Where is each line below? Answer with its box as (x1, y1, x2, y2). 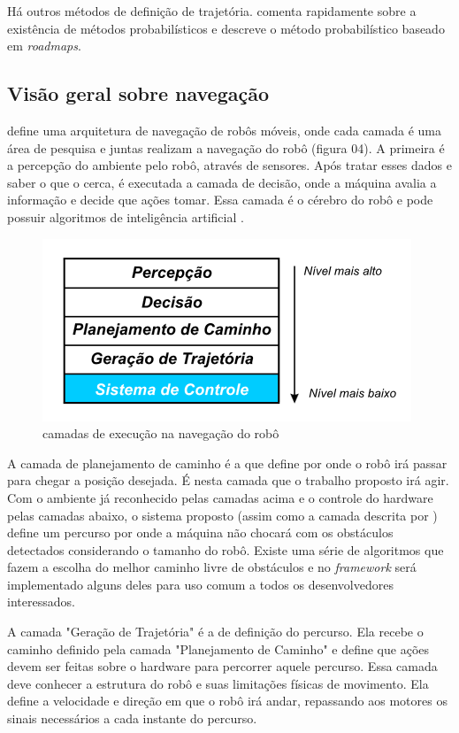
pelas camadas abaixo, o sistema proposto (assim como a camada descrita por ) (7, 505, 438, 524)
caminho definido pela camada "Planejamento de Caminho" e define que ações (7, 639, 430, 658)
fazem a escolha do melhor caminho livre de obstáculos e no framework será (7, 558, 417, 576)
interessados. (7, 592, 75, 611)
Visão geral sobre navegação (7, 80, 269, 107)
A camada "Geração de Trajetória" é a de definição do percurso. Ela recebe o (7, 622, 424, 641)
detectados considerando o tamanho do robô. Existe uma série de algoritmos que (7, 540, 444, 559)
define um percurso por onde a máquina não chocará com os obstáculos (7, 523, 394, 542)
